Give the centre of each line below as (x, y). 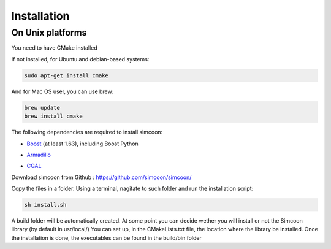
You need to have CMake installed (54, 48)
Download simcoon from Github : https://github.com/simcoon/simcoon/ (101, 177)
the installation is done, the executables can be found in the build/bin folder (107, 238)
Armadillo (39, 155)
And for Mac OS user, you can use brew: (63, 91)
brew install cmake (53, 116)
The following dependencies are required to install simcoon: (87, 132)
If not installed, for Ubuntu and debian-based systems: (80, 59)
